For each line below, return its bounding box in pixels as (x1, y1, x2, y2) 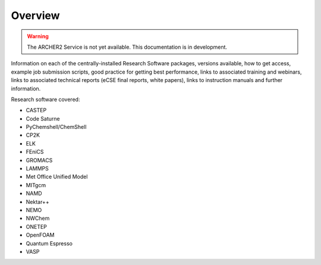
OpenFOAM (26, 232, 55, 239)
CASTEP (26, 107, 47, 114)
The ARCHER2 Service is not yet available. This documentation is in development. (27, 43, 228, 51)
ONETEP (26, 223, 48, 230)
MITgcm (26, 181, 46, 188)
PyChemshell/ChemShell (26, 124, 87, 131)
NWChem (26, 214, 50, 222)
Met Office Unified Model (26, 173, 88, 181)
